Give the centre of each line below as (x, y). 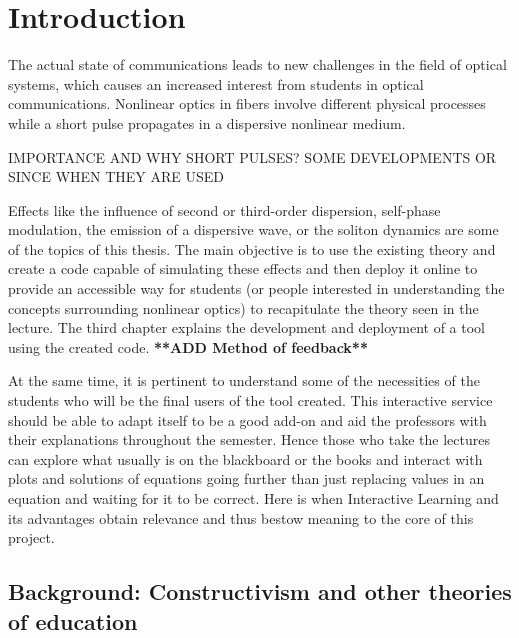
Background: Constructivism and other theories (260, 591)
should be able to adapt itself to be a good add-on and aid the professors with (247, 419)
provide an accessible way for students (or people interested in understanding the (256, 288)
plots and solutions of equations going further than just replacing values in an (246, 478)
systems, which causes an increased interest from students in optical (216, 83)
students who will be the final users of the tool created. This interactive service (250, 400)
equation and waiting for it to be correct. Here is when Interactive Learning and (253, 498)
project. (31, 537)
